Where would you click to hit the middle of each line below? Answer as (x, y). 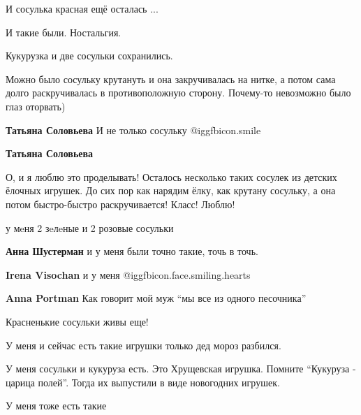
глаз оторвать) (36, 106)
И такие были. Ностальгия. (64, 32)
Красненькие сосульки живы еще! (77, 321)
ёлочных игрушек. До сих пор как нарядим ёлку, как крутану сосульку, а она (171, 190)
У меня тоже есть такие (56, 406)
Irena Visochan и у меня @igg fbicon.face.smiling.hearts (128, 274)
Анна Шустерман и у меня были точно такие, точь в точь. (132, 251)
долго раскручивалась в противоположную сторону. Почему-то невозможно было (178, 93)
